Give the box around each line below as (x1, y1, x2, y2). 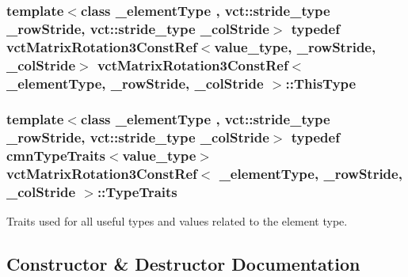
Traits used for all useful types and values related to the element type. (6, 213, 348, 230)
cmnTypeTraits (6, 146, 105, 165)
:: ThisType (285, 73, 357, 93)
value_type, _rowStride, (214, 36, 376, 56)
